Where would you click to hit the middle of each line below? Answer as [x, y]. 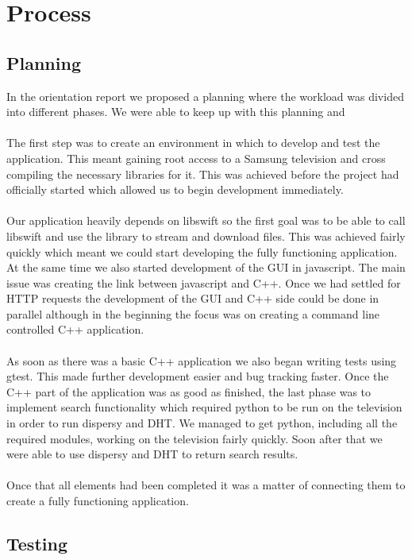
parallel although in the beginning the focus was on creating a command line [193, 313]
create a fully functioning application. [98, 501]
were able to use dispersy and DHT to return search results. [152, 454]
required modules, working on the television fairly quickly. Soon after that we [194, 438]
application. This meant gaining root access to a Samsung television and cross [196, 158]
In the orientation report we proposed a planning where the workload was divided [205, 96]
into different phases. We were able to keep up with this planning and [176, 112]
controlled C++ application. [75, 329]
